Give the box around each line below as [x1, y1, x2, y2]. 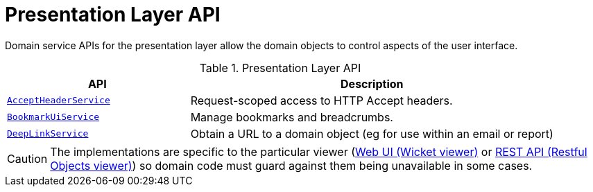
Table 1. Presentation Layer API [199, 60, 361, 75]
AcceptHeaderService [7, 95, 110, 106]
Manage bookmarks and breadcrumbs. [190, 110, 393, 124]
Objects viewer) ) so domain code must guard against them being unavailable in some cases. [50, 158, 533, 173]
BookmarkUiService [7, 112, 100, 123]
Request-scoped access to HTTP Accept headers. [190, 93, 453, 107]
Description [341, 76, 404, 91]
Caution [7, 151, 48, 166]
